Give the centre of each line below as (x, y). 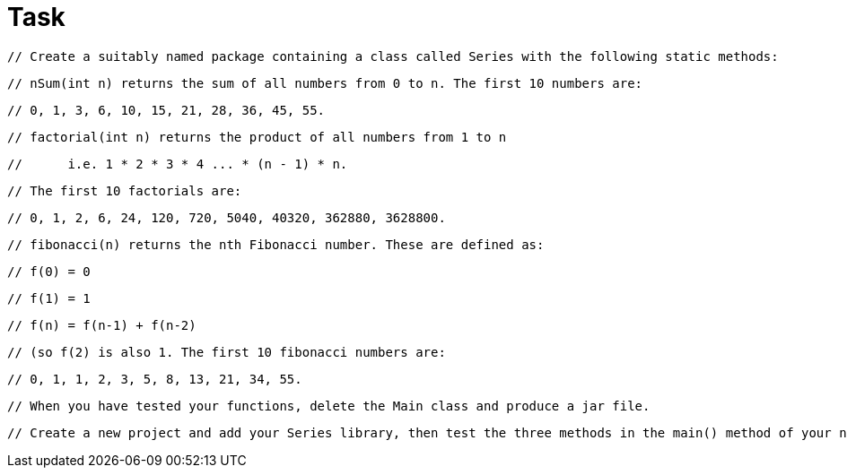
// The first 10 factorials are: (125, 190)
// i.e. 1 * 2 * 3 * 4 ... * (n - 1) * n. (178, 164)
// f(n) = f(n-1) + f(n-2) (102, 325)
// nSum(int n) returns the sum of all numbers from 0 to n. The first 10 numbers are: (325, 83)
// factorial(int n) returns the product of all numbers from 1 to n (257, 137)
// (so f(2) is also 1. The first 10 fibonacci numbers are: (227, 352)
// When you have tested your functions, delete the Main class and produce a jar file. (329, 406)
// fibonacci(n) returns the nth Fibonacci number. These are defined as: (276, 244)
